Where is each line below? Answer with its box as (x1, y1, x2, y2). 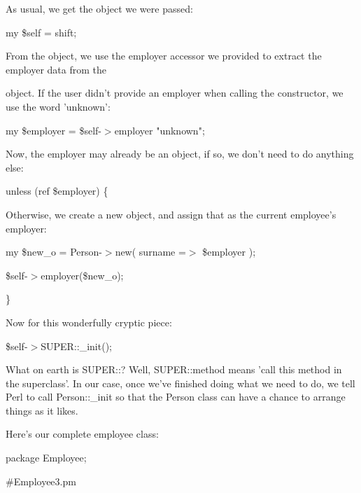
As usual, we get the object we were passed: (6, 1, 193, 15)
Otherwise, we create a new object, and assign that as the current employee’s (6, 207, 337, 221)
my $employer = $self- (6, 123, 101, 137)
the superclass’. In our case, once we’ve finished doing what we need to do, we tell (6, 375, 355, 390)
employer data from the (6, 62, 106, 76)
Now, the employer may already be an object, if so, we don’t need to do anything (6, 146, 354, 161)
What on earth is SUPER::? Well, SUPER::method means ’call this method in (6, 362, 342, 377)
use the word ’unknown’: (6, 99, 111, 113)
